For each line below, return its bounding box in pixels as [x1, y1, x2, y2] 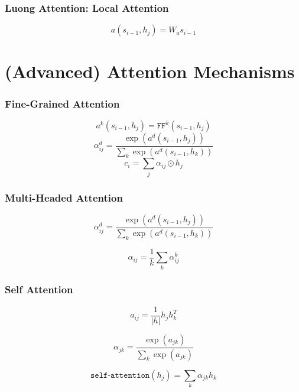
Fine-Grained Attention [5, 96, 120, 111]
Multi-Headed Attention [5, 190, 123, 205]
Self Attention [5, 282, 73, 297]
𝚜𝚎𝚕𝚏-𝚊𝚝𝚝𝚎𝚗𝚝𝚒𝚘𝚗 [90, 371, 150, 380]
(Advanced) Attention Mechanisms [5, 59, 295, 83]
